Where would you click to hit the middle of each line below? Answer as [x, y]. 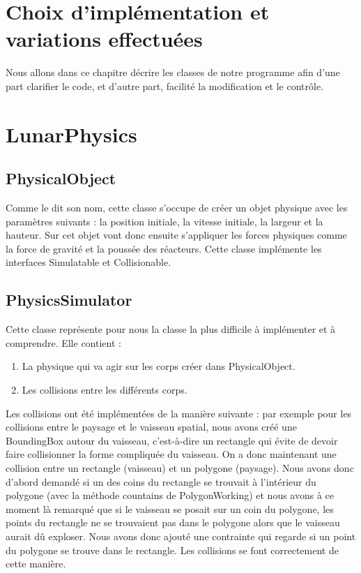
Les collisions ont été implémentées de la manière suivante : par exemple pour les [179, 413]
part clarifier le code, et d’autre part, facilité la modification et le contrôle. [165, 85]
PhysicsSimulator [69, 300]
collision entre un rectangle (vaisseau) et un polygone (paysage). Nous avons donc [180, 468]
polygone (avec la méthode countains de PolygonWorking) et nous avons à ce [170, 495]
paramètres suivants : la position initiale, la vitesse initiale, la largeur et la [164, 221]
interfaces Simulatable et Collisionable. [89, 262]
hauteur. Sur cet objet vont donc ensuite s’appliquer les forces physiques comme [176, 235]
